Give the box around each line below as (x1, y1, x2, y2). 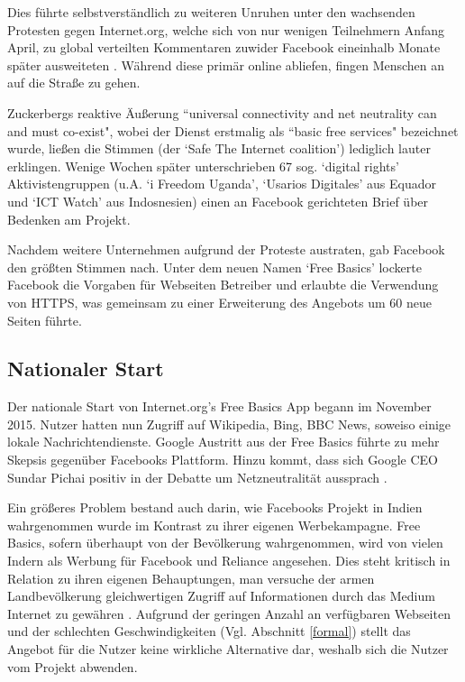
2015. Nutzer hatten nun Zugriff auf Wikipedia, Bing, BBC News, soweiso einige (7, 414, 451, 433)
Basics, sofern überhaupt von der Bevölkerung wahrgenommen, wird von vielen (7, 533, 443, 552)
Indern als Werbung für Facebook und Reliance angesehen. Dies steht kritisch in (7, 551, 451, 570)
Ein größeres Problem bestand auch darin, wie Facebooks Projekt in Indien (7, 498, 423, 517)
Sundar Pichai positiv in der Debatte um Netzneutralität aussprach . (7, 467, 387, 486)
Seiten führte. (7, 310, 82, 329)
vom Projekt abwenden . (7, 657, 138, 676)
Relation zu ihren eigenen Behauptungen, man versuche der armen (7, 568, 375, 587)
